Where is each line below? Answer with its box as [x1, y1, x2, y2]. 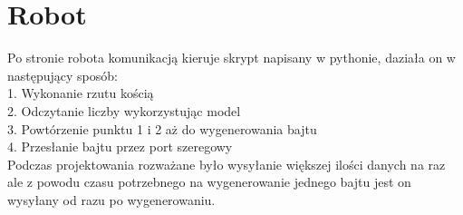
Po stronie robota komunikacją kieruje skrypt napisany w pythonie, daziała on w [7, 48, 456, 67]
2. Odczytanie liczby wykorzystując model [7, 101, 241, 120]
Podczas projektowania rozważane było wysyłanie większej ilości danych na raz [7, 154, 446, 173]
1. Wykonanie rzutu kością [7, 83, 154, 103]
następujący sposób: [7, 65, 118, 84]
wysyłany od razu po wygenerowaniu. [7, 190, 216, 209]
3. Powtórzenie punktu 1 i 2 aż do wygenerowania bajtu [7, 119, 317, 138]
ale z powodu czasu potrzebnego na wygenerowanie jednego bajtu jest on [7, 172, 411, 191]
